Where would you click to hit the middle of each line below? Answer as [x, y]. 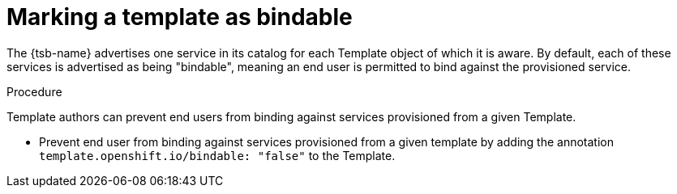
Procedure [34, 91]
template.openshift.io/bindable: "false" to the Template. [217, 155]
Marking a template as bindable [180, 17]
